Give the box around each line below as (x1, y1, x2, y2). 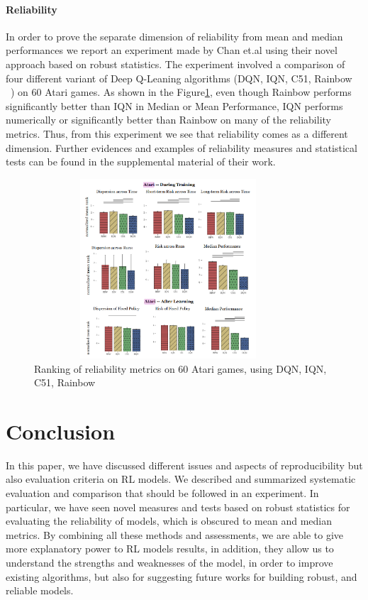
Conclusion (6, 416, 116, 445)
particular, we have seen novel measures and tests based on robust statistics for (6, 499, 350, 514)
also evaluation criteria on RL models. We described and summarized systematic (6, 471, 356, 486)
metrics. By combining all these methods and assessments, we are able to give (6, 527, 344, 542)
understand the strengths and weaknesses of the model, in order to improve (6, 555, 333, 570)
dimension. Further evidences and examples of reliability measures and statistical (6, 140, 357, 155)
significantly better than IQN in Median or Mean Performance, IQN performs (6, 98, 343, 113)
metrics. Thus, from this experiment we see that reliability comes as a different (6, 126, 348, 141)
